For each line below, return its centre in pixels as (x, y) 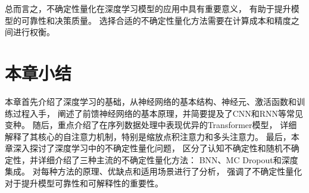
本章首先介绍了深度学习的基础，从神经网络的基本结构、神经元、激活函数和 (151, 101)
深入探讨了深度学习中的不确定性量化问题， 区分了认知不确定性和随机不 (152, 148)
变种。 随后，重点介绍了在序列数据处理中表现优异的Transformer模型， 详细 (151, 125)
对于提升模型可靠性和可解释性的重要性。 (84, 183)
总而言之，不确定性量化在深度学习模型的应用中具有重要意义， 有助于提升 (148, 8)
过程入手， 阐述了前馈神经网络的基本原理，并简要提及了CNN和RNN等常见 (158, 113)
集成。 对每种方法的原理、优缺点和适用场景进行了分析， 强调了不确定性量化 (154, 171)
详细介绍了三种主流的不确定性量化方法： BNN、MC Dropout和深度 (168, 159)
